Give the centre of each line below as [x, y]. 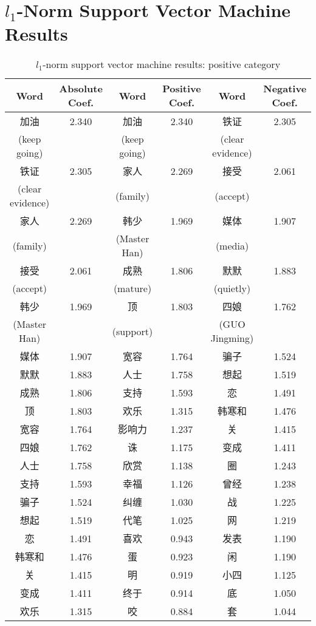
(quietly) [232, 288]
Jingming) [232, 338]
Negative [285, 89]
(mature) [132, 288]
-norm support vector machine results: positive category [162, 64]
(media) [232, 245]
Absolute [81, 89]
